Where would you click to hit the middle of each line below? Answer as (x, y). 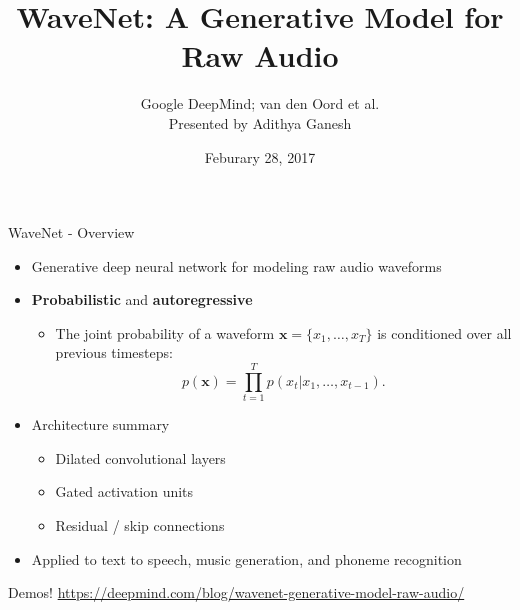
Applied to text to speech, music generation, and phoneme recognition (246, 558)
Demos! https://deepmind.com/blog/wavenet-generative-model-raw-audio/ (236, 592)
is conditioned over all (444, 332)
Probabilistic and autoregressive (142, 299)
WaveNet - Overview (71, 232)
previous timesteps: (114, 352)
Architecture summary (100, 424)
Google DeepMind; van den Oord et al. (260, 103)
